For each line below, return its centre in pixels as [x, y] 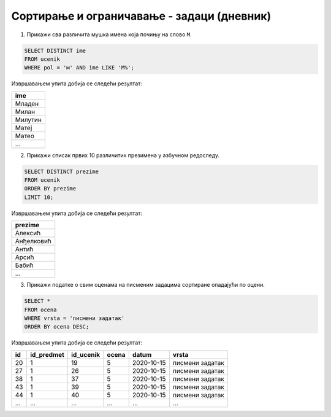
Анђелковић [33, 241]
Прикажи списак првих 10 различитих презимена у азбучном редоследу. [123, 155]
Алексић [28, 233]
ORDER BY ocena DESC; [57, 327]
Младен [27, 103]
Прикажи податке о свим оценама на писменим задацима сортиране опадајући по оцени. [146, 285]
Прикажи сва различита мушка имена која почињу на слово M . [109, 34]
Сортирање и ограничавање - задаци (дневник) [141, 16]
